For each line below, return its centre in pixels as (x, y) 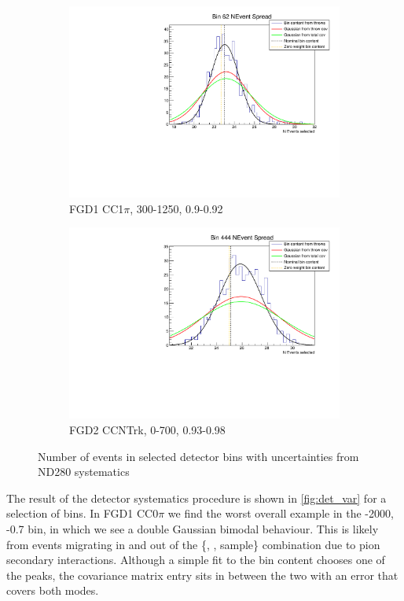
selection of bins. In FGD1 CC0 (83, 513)
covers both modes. (53, 590)
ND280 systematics (84, 472)
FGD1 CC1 (97, 208)
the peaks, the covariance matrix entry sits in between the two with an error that (202, 575)
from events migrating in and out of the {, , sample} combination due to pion (193, 544)
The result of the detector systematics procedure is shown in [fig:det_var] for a (196, 498)
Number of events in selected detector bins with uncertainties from (198, 456)
